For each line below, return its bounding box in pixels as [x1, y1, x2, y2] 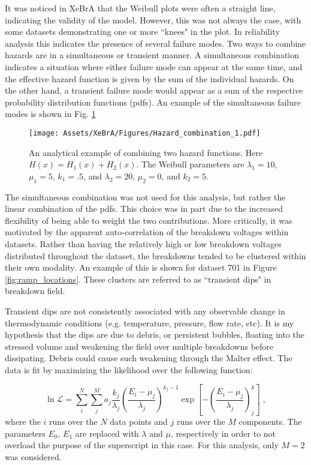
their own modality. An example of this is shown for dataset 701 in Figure [5, 261, 277, 274]
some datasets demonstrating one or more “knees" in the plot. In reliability [5, 25, 280, 38]
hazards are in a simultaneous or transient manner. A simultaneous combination [5, 49, 300, 61]
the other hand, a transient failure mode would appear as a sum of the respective [5, 84, 303, 97]
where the [5, 415, 41, 428]
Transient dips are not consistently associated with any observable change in [5, 304, 285, 317]
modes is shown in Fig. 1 [5, 107, 96, 120]
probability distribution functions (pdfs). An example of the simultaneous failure [5, 95, 301, 108]
